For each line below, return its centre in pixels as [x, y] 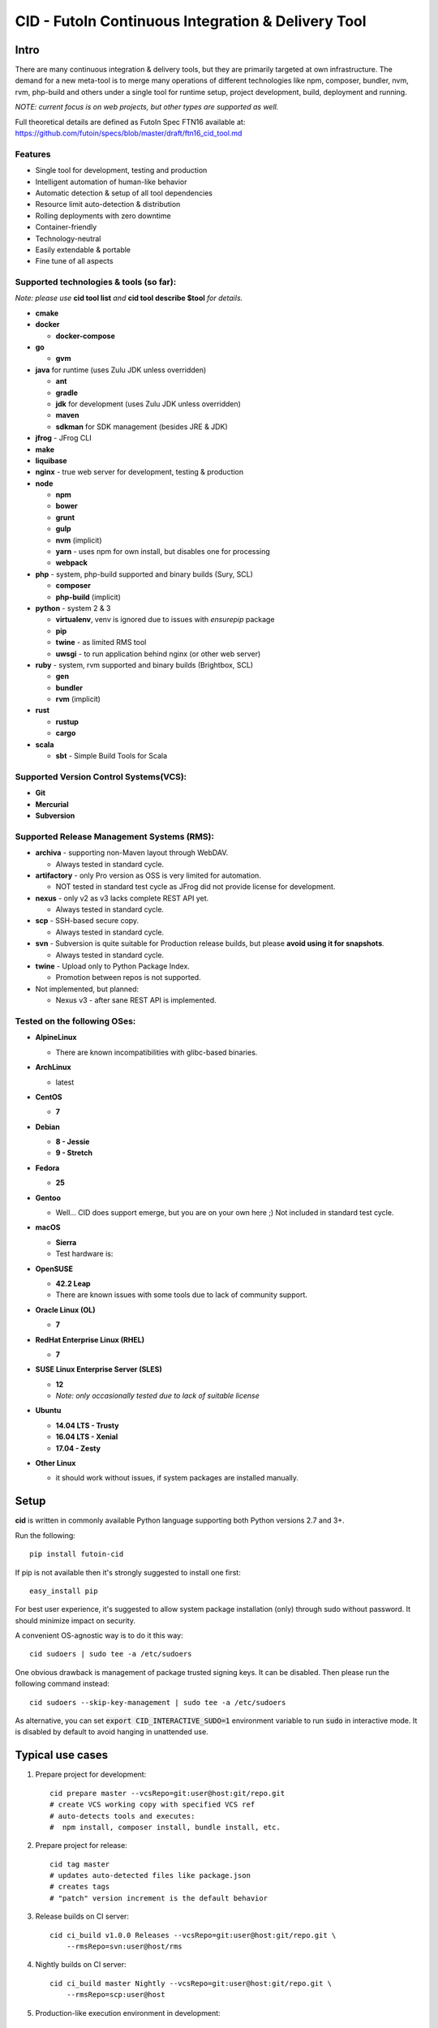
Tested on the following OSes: [75, 1020]
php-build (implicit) [88, 597]
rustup [67, 721]
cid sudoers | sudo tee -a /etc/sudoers [111, 1654]
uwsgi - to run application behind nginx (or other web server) [158, 654]
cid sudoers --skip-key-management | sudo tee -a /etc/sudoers [158, 1702]
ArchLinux [54, 1068]
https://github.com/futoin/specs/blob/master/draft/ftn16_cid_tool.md [129, 133]
